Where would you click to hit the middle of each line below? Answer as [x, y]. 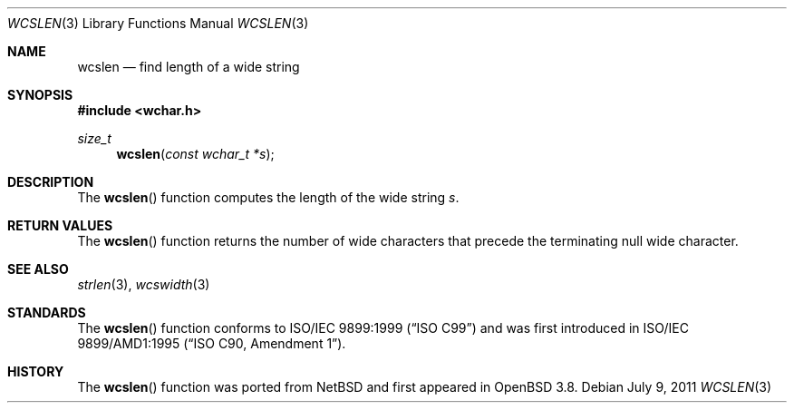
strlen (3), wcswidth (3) [144, 284]
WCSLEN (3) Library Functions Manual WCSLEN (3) [158, 23]
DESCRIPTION [51, 182]
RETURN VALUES [60, 225]
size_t [94, 138]
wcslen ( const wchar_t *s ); [195, 154]
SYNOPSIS [40, 95]
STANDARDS [47, 312]
